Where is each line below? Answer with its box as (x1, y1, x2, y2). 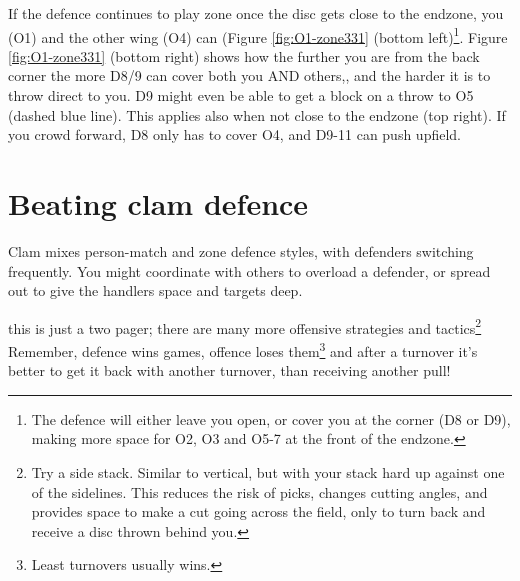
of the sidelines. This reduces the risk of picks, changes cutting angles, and (31, 481, 488, 502)
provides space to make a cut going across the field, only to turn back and (31, 501, 486, 522)
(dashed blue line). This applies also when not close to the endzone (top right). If (8, 104, 506, 125)
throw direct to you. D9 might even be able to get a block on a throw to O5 (8, 85, 474, 106)
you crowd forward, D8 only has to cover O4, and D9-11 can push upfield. (8, 124, 461, 145)
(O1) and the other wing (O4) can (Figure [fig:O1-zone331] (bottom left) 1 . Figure (8, 23, 508, 47)
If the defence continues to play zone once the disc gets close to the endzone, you (8, 3, 504, 23)
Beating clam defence (8, 183, 309, 223)
